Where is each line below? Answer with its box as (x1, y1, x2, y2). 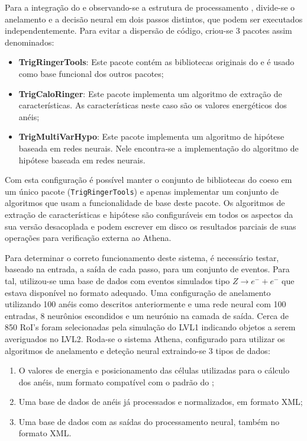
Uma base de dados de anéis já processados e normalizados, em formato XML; (18, 395, 303, 408)
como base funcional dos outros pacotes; (18, 67, 164, 79)
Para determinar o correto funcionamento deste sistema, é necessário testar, (5, 251, 279, 263)
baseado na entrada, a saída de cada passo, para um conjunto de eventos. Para (5, 263, 290, 275)
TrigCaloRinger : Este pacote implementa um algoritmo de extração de (18, 87, 282, 99)
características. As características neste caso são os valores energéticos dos (18, 99, 287, 111)
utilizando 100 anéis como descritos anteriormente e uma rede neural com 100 (5, 298, 286, 310)
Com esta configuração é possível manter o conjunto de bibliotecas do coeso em (5, 173, 292, 186)
